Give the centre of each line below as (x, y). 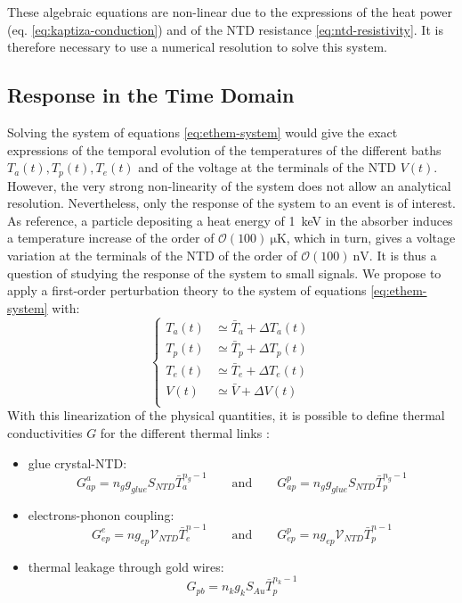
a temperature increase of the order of (111, 238)
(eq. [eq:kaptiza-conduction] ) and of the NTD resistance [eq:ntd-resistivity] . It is (225, 29)
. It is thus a (403, 255)
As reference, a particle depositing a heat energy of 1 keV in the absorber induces (230, 220)
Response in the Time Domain (151, 95)
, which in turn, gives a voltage (371, 238)
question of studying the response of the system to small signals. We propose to (224, 273)
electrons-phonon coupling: (101, 514)
